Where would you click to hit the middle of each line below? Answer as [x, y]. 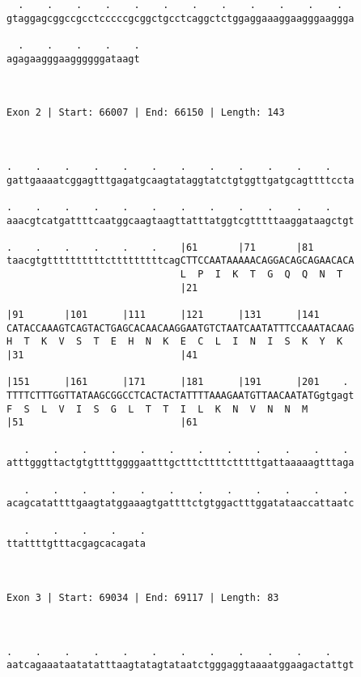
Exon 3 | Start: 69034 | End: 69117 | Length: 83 [143, 597]
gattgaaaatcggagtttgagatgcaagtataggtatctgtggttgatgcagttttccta [180, 180]
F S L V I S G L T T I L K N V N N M [157, 409]
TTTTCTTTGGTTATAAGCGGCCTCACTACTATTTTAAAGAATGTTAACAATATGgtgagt [180, 396]
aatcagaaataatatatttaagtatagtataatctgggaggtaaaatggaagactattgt [180, 665]
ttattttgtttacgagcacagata [76, 544]
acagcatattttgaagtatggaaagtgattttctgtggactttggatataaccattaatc [180, 504]
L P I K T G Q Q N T [261, 275]
